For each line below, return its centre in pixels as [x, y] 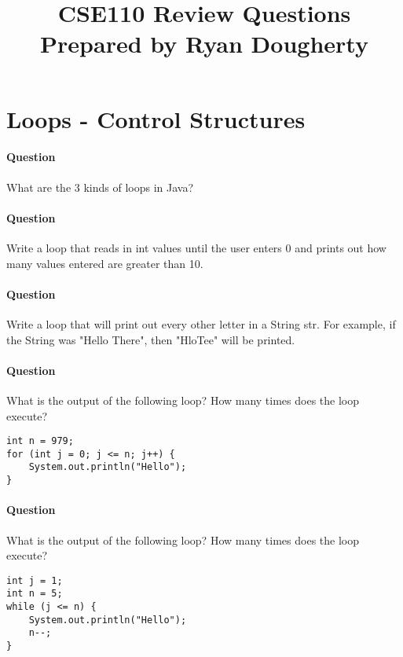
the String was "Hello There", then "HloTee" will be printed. [151, 339]
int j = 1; [35, 580]
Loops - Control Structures [156, 118]
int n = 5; [35, 594]
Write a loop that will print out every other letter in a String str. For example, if [201, 323]
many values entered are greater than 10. [105, 263]
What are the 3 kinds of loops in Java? [100, 187]
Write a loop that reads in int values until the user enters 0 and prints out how [196, 247]
